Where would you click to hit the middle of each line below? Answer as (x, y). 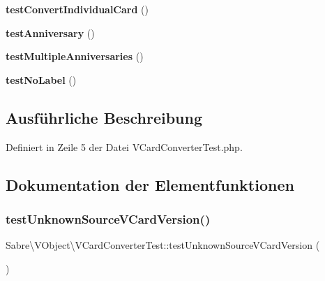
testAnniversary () (50, 33)
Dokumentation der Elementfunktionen (150, 184)
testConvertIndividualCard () (77, 9)
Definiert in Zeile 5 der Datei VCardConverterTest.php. (124, 146)
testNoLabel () (41, 79)
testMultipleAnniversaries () (75, 56)
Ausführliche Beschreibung (104, 117)
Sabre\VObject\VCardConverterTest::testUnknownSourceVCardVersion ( (163, 245)
